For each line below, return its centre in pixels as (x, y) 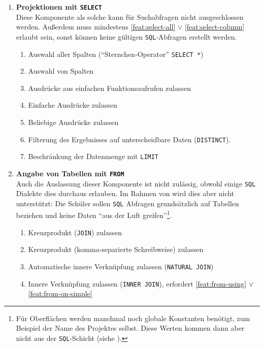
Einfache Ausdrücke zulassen (73, 105)
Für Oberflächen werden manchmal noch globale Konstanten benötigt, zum (133, 318)
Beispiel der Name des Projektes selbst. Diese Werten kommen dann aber (130, 328)
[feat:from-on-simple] (60, 293)
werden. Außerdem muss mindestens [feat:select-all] (96, 27)
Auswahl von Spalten (61, 71)
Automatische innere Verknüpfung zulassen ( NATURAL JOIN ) (121, 266)
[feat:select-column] (214, 27)
